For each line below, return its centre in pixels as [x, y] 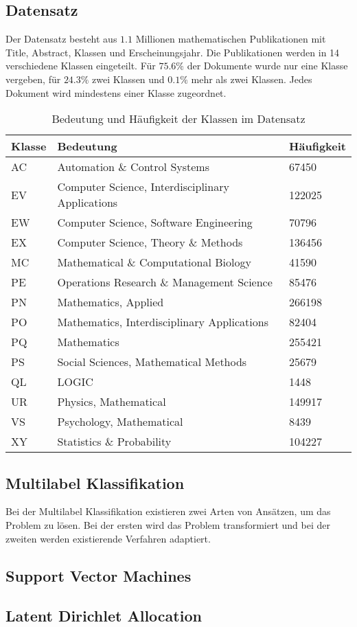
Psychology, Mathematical [120, 422]
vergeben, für [33, 79]
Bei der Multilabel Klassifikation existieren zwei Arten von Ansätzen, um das [168, 511]
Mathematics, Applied [111, 302]
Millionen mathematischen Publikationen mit [231, 39]
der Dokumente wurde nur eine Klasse [267, 66]
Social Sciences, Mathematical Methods [152, 362]
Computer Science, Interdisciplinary [143, 187]
